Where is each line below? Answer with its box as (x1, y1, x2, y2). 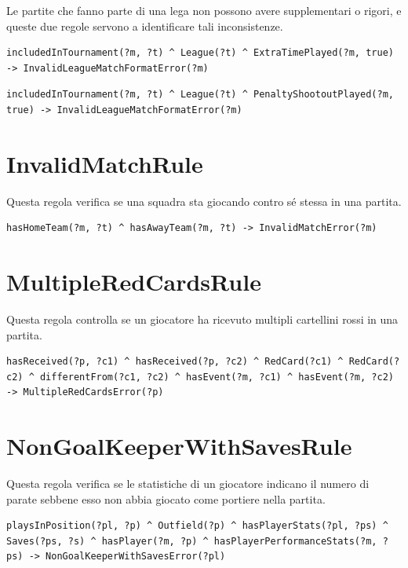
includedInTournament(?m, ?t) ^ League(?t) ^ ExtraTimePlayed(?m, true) (6, 47, 394, 59)
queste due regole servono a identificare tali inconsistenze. (6, 17, 283, 34)
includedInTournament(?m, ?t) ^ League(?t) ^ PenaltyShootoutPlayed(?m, (6, 89, 394, 101)
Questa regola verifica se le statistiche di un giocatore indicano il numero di (6, 475, 370, 492)
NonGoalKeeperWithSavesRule (6, 430, 352, 462)
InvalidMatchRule (6, 147, 203, 179)
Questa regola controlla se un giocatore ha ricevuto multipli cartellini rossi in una (6, 311, 399, 327)
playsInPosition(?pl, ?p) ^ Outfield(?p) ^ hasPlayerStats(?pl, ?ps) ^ (6, 520, 388, 532)
